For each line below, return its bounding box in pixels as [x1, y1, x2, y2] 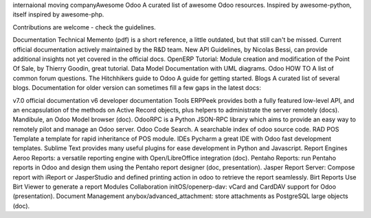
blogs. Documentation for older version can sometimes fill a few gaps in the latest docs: [12, 84, 261, 92]
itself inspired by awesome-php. [12, 10, 104, 19]
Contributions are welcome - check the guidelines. [12, 23, 156, 31]
